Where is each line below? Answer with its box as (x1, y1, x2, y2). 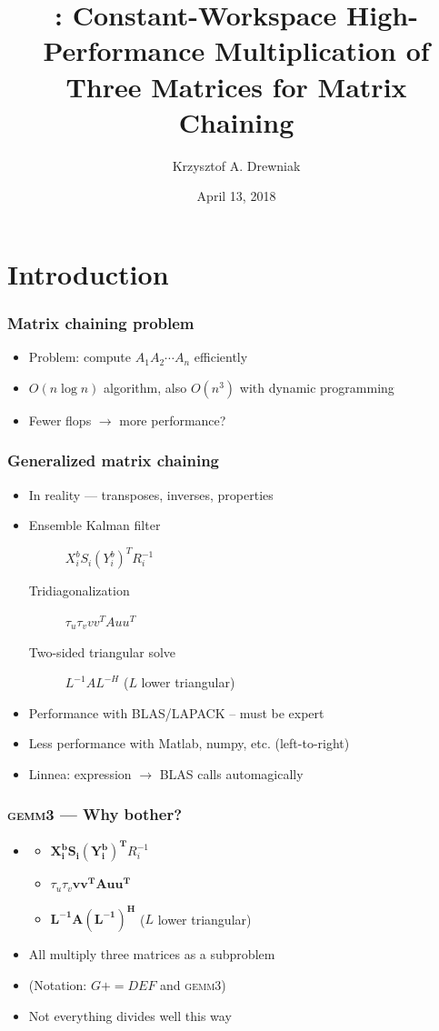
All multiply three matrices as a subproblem (28, 945, 275, 964)
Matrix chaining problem (7, 311, 195, 334)
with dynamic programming (239, 377, 394, 396)
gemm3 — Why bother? (7, 803, 183, 826)
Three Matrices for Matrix (65, 67, 407, 105)
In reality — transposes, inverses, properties (28, 485, 274, 504)
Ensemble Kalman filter (28, 515, 161, 535)
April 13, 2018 (196, 186, 276, 205)
